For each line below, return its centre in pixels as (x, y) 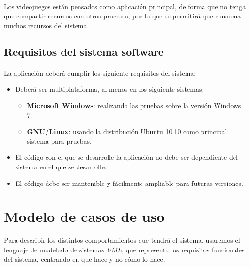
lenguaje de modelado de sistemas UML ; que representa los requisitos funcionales (124, 249)
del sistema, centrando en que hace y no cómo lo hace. (85, 259)
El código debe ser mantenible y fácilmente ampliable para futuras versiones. (129, 183)
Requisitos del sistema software (84, 51)
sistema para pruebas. (59, 141)
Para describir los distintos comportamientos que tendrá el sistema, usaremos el (122, 240)
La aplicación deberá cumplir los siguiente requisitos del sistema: (100, 73)
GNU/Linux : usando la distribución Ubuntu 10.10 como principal (127, 131)
